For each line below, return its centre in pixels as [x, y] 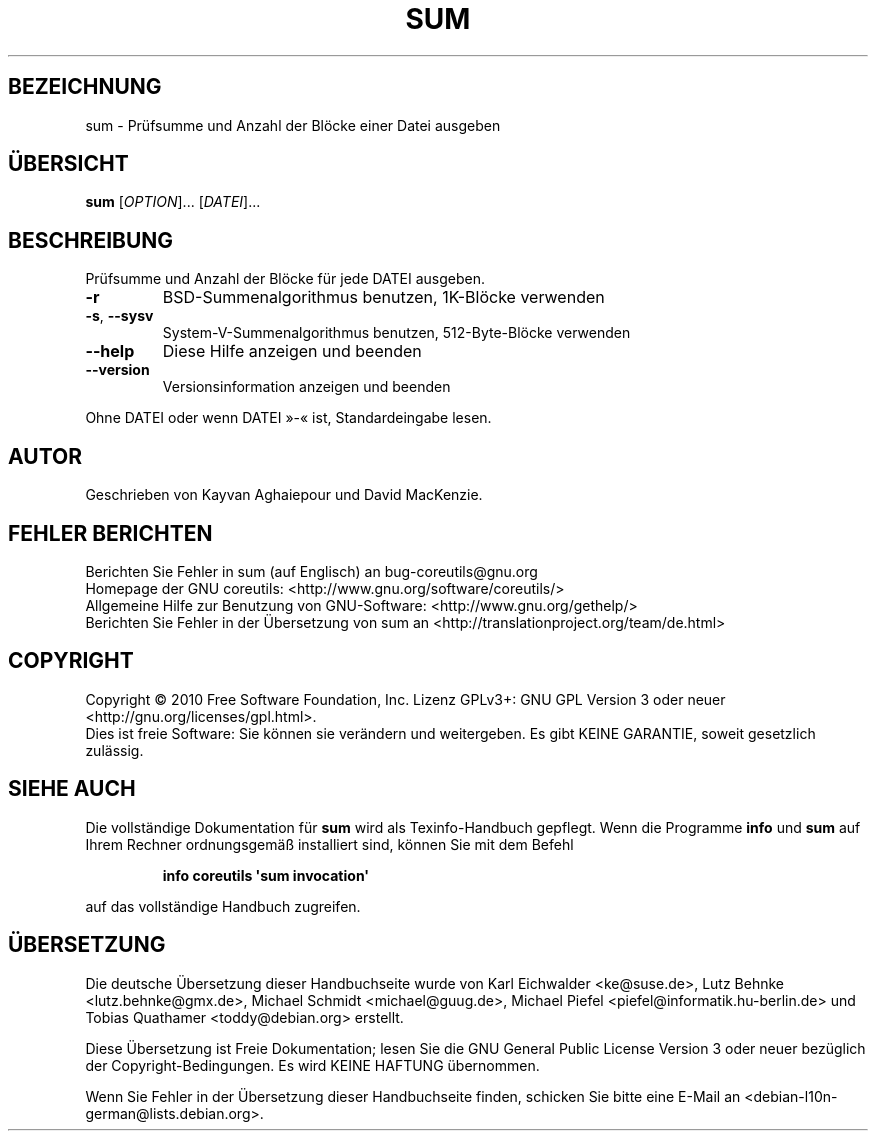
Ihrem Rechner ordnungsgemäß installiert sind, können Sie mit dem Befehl [329, 844]
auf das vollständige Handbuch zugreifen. [223, 906]
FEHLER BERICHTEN [110, 533]
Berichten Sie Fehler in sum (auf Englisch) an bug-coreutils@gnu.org [311, 571]
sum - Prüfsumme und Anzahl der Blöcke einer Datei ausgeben [293, 125]
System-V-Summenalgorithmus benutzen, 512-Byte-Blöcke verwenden [396, 333]
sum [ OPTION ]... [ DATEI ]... [173, 202]
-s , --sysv [119, 316]
